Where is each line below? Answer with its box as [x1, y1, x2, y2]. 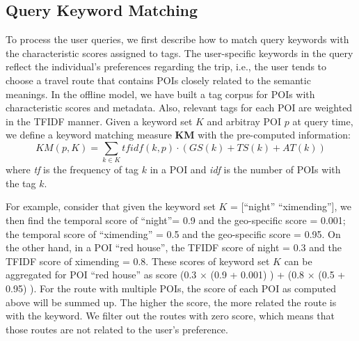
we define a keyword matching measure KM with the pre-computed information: [6, 127, 351, 142]
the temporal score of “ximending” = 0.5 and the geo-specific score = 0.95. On [6, 226, 341, 241]
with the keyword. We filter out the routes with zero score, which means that [6, 308, 335, 323]
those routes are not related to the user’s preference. [6, 322, 228, 336]
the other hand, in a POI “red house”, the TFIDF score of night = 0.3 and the [6, 240, 342, 255]
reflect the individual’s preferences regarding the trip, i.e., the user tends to [6, 59, 327, 74]
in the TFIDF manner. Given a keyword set [6, 113, 193, 128]
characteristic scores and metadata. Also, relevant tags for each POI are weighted [6, 100, 353, 115]
